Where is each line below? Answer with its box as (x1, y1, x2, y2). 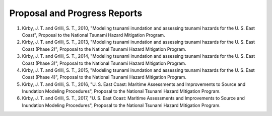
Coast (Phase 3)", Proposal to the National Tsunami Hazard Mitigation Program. (22, 60, 186, 66)
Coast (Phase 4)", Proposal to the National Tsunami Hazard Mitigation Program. (22, 74, 186, 80)
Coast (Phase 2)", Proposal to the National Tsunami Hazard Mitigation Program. (22, 46, 186, 52)
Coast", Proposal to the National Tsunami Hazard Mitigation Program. (22, 32, 166, 38)
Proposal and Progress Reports (9, 8, 143, 19)
